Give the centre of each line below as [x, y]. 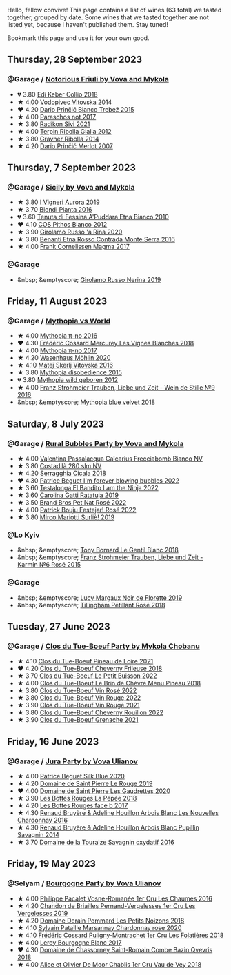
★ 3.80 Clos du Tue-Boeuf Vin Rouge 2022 [79, 698]
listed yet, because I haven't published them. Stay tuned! [88, 24]
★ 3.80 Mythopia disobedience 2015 [70, 372]
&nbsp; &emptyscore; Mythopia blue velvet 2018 [86, 402]
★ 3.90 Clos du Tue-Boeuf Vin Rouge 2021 [78, 705]
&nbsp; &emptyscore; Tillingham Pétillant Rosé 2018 [91, 605]
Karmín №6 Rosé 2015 [49, 565]
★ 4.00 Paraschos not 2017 [57, 117]
